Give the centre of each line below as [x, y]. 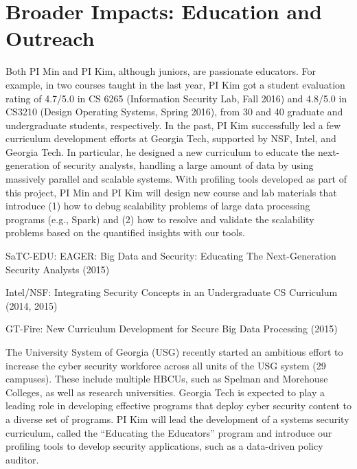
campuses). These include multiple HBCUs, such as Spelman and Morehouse [167, 379]
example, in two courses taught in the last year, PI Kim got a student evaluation [175, 84]
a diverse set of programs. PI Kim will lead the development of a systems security [177, 419]
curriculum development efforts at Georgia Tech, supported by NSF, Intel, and [171, 138]
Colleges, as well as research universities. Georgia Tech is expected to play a [165, 392]
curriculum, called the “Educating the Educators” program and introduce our [169, 432]
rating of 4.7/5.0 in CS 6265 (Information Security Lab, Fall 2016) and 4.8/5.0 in [176, 98]
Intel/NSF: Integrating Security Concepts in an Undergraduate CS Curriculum [172, 292]
